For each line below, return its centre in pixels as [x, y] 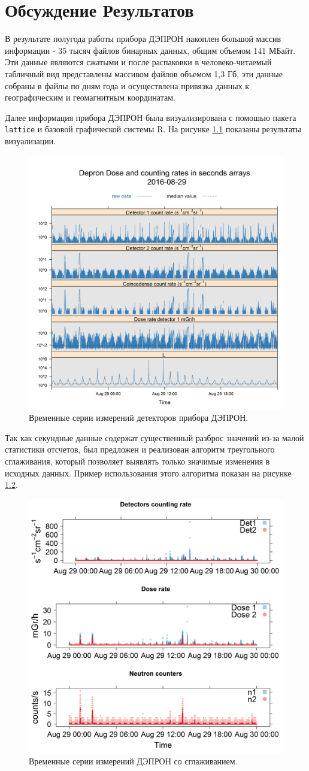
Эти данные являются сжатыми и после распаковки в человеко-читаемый [138, 62]
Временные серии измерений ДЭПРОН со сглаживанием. [133, 761]
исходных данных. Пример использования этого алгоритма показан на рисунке [148, 473]
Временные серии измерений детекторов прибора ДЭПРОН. [139, 418]
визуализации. [31, 140]
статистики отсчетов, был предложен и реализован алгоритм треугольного [140, 449]
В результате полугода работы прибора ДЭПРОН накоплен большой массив [143, 39]
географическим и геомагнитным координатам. [90, 97]
